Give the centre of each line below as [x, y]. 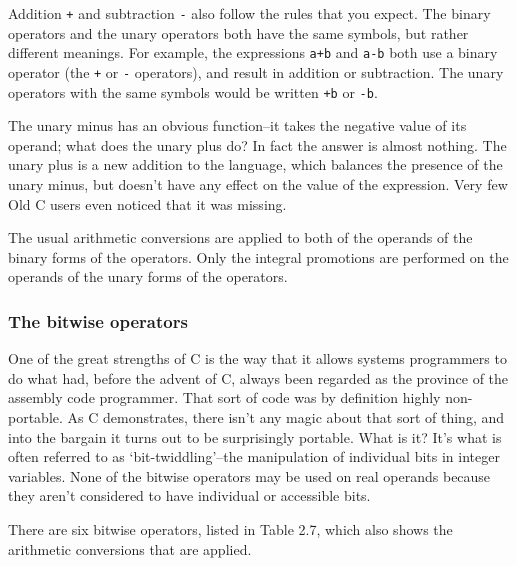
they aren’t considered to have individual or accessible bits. [189, 495]
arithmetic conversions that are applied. [130, 548]
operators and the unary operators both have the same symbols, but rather [238, 32]
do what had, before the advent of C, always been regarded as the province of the [258, 377]
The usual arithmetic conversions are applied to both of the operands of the [240, 237]
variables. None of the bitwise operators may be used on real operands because [249, 475]
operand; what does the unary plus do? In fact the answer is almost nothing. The [257, 144]
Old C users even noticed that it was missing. [147, 203]
